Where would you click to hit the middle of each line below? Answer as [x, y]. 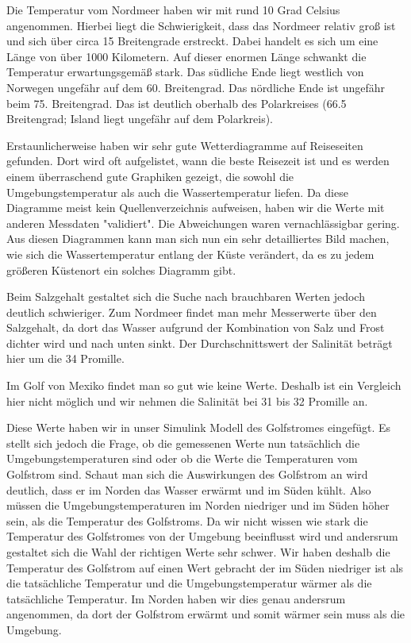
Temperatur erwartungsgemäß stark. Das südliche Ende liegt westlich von [185, 72]
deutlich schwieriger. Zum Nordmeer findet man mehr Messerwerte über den [192, 312]
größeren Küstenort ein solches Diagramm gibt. [121, 270]
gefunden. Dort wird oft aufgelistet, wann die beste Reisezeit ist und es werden [198, 161]
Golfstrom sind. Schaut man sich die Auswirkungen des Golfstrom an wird [187, 474]
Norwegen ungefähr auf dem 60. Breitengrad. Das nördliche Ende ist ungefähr [196, 87]
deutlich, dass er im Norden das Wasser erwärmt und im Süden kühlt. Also [189, 489]
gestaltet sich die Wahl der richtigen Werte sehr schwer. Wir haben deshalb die [198, 552]
